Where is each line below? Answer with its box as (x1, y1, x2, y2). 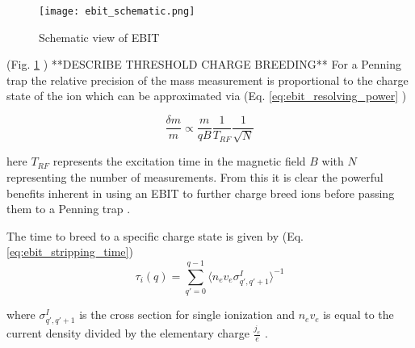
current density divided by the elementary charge (6, 325, 249, 342)
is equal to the (323, 306, 394, 323)
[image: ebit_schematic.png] (39, 6, 195, 17)
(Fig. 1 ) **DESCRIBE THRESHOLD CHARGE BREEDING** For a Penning (6, 56, 401, 73)
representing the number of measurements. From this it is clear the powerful (6, 169, 384, 186)
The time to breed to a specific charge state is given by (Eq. (6, 227, 304, 244)
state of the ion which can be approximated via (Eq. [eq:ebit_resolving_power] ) (6, 87, 407, 104)
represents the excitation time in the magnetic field (52, 153, 306, 170)
